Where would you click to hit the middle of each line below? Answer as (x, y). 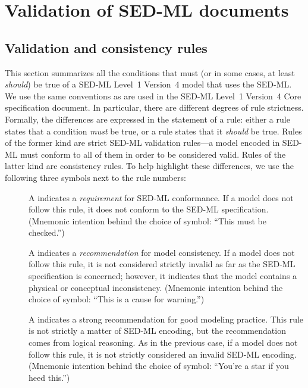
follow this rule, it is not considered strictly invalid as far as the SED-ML (162, 264)
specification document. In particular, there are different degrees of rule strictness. (154, 107)
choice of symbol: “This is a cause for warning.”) (117, 299)
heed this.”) (49, 377)
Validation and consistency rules (106, 47)
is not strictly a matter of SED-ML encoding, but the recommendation (157, 331)
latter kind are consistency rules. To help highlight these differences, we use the (149, 166)
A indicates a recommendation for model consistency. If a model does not (162, 252)
